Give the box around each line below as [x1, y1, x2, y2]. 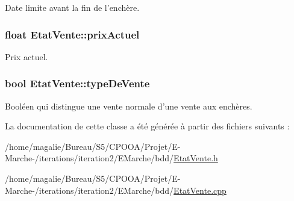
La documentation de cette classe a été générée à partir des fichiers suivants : [5, 120, 290, 132]
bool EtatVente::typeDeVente [5, 76, 150, 91]
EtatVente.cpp [174, 184, 227, 196]
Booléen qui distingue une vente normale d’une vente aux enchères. [5, 99, 252, 112]
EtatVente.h [174, 152, 218, 164]
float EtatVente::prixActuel [5, 26, 140, 42]
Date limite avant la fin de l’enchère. [5, 1, 140, 13]
